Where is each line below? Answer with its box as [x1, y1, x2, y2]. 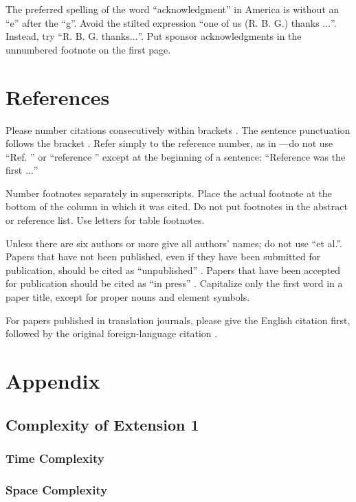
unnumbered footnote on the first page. [5, 42, 171, 56]
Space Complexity [5, 481, 108, 498]
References [5, 82, 110, 111]
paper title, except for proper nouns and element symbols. [5, 290, 250, 304]
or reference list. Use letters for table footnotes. [5, 213, 205, 227]
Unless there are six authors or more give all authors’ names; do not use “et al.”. [5, 236, 342, 250]
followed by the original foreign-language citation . [5, 326, 218, 341]
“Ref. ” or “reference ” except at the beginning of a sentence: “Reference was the [5, 149, 346, 163]
